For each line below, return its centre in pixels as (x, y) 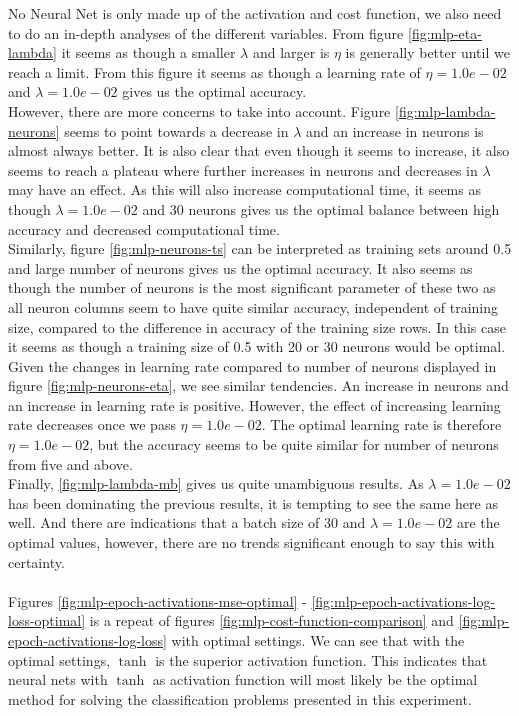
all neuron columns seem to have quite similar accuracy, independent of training (253, 306)
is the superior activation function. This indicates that (321, 659)
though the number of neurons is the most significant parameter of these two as (252, 287)
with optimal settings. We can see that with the (318, 640)
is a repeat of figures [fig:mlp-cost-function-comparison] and (271, 620)
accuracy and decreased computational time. (144, 228)
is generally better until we (427, 52)
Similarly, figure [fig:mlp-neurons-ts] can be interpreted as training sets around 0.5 (260, 248)
